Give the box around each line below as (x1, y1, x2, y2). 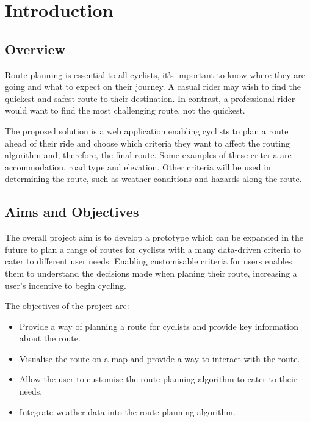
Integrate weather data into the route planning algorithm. (19, 405, 236, 418)
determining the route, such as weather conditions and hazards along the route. (5, 172, 302, 185)
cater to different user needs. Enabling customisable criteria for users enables (5, 255, 292, 267)
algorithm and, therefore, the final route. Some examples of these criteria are (5, 148, 292, 161)
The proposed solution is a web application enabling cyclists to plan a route (5, 124, 289, 137)
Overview (5, 39, 66, 58)
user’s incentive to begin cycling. (5, 278, 126, 291)
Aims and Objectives (5, 202, 139, 221)
